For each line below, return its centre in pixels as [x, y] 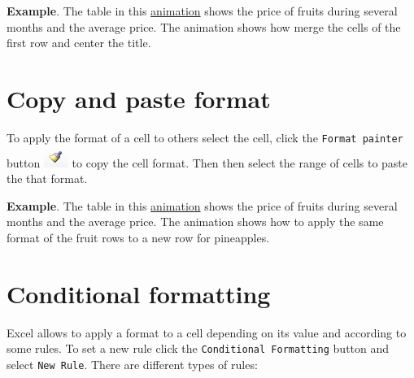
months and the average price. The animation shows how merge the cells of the [204, 26]
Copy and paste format [139, 98]
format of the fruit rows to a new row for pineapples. [138, 237]
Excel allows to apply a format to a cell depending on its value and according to [207, 332]
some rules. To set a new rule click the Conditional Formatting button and [198, 348]
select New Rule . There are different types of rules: [132, 364]
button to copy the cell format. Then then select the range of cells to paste [207, 162]
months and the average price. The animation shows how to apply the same [195, 222]
